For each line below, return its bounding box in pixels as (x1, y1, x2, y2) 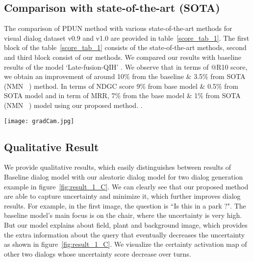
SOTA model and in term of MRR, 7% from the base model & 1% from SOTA (4, 90, 241, 101)
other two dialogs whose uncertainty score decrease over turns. (4, 248, 191, 259)
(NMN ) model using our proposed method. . (4, 100, 143, 110)
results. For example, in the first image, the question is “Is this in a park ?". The (4, 200, 246, 210)
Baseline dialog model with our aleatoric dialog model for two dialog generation (4, 172, 243, 182)
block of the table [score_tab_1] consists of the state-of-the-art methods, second (4, 42, 247, 52)
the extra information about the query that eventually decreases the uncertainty (4, 229, 245, 239)
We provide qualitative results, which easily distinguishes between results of (4, 162, 231, 172)
